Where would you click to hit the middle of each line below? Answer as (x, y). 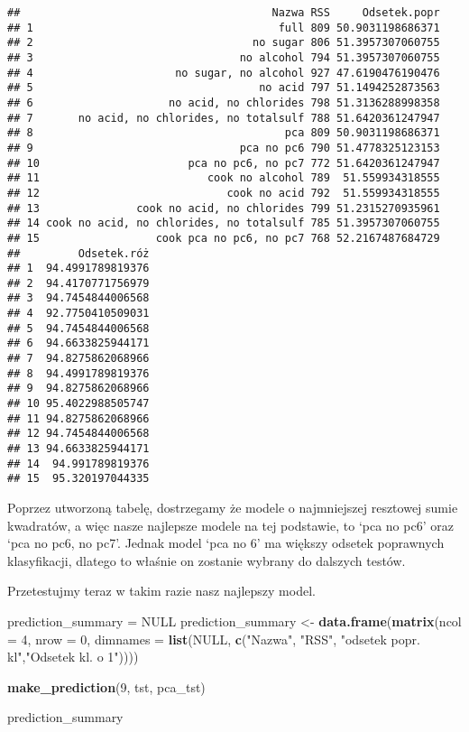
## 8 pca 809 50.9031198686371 (224, 133)
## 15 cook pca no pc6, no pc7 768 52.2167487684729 (224, 238)
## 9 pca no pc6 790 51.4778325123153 (224, 148)
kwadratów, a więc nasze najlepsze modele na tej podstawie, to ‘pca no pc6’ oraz (230, 525)
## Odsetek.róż (78, 253)
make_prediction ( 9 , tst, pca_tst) (106, 686)
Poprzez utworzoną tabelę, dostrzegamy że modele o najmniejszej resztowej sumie (233, 507)
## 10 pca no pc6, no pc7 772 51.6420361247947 (224, 163)
